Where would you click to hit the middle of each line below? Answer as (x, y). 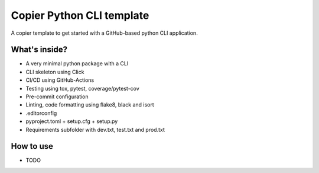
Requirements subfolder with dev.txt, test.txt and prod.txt (95, 129)
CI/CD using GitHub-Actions (60, 80)
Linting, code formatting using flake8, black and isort (90, 105)
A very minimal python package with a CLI (77, 64)
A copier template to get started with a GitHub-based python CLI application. (104, 33)
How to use (32, 146)
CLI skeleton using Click (55, 72)
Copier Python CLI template (80, 15)
